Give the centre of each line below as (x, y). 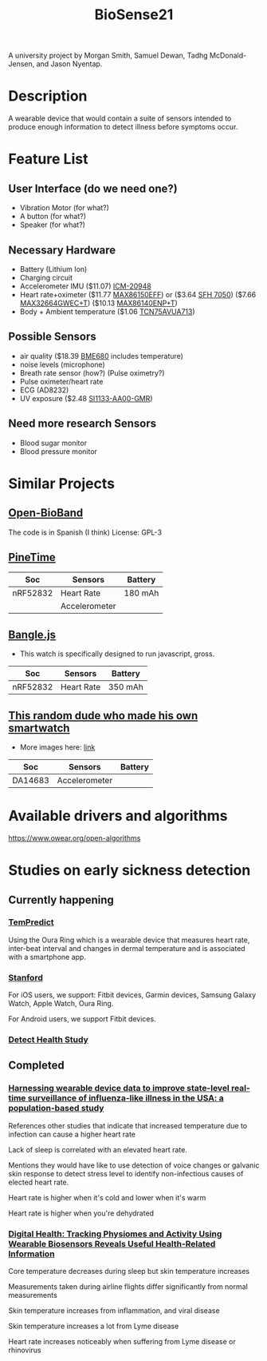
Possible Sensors (53, 337)
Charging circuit (46, 277)
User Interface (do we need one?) (93, 188)
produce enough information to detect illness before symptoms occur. (123, 127)
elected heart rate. (39, 1182)
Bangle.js (32, 634)
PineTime (32, 557)
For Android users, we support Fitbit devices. (82, 1019)
